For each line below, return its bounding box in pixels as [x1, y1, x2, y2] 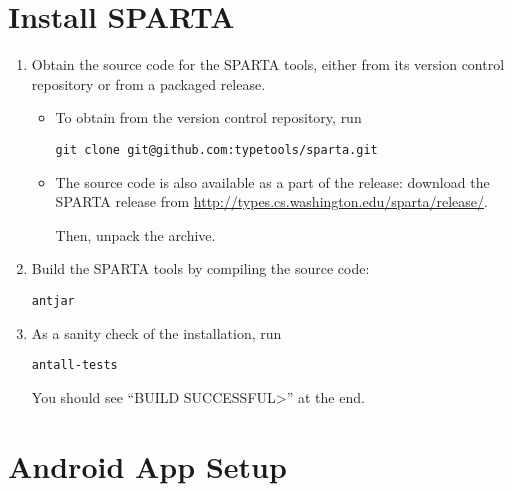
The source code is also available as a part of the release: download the [55, 171, 490, 192]
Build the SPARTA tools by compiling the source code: [31, 258, 370, 279]
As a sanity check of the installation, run [31, 322, 282, 343]
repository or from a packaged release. [31, 73, 266, 94]
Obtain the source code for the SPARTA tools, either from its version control [31, 54, 505, 75]
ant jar [31, 293, 75, 308]
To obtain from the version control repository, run [55, 107, 362, 128]
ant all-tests [31, 358, 118, 373]
